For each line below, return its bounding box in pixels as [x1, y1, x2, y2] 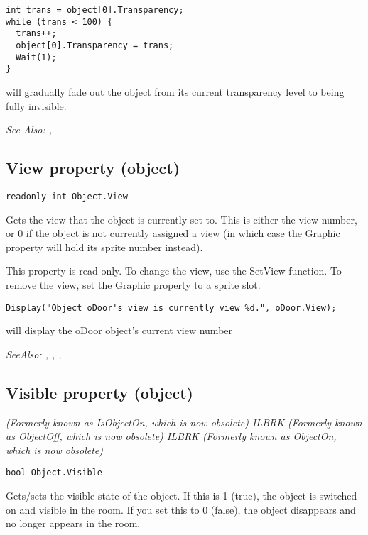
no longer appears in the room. [6, 516, 141, 531]
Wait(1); [16, 52, 57, 62]
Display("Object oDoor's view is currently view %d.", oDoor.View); [6, 302, 337, 313]
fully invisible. [6, 98, 67, 113]
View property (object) [6, 157, 180, 179]
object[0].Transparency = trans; [16, 40, 174, 50]
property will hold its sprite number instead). [6, 239, 203, 254]
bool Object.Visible [6, 468, 103, 478]
